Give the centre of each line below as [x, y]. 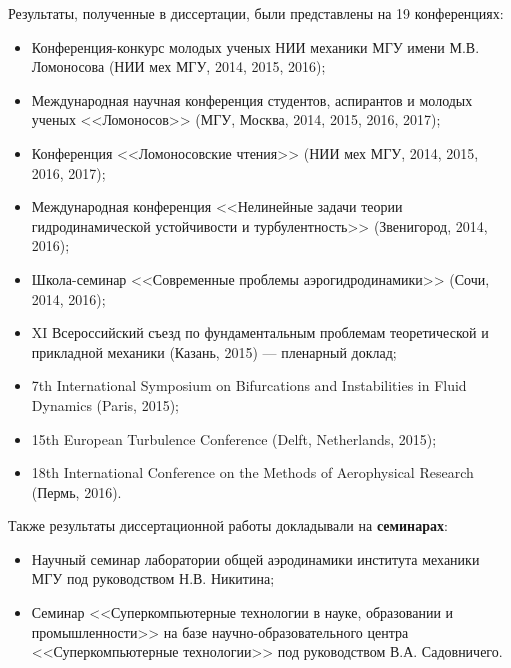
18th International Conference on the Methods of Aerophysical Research [252, 472]
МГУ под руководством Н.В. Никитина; [153, 578]
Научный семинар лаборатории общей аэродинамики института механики [255, 558]
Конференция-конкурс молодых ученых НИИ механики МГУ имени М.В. [255, 46]
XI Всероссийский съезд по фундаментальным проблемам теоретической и [260, 332]
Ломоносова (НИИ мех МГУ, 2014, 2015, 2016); [178, 66]
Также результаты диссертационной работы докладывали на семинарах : [228, 525]
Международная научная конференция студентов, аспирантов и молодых [252, 99]
